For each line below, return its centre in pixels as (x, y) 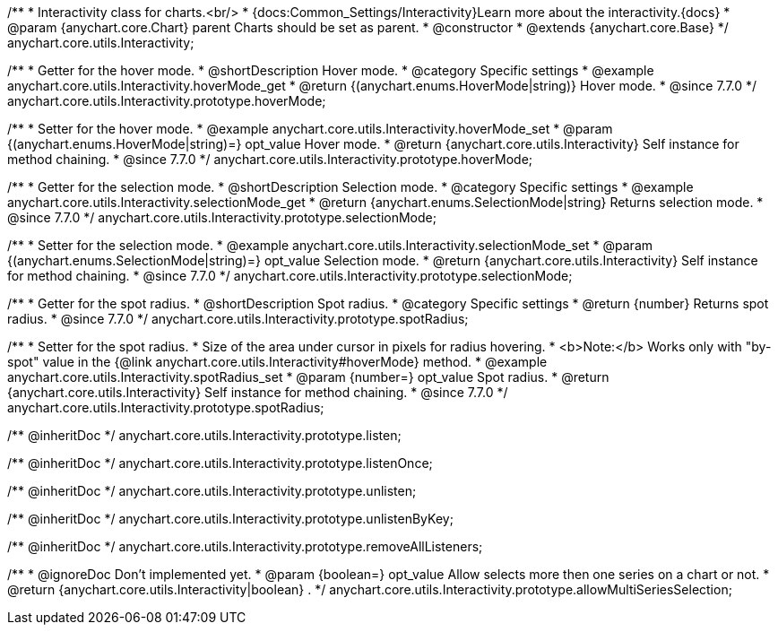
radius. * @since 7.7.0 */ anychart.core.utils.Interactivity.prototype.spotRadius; (238, 319)
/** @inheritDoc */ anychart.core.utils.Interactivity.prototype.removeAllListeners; (245, 546)
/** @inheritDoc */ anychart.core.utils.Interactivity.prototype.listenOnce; (220, 463)
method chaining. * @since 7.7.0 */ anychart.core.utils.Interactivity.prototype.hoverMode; (270, 159)
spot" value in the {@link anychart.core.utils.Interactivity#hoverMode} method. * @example (277, 362)
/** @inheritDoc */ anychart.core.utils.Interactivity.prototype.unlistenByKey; (230, 519)
